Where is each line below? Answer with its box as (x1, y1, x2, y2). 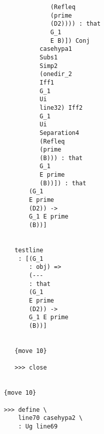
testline (14, 247, 43, 254)
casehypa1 (39, 45, 72, 53)
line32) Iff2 (39, 104, 83, 111)
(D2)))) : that (50, 20, 101, 28)
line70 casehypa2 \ (18, 414, 83, 422)
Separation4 (39, 129, 79, 136)
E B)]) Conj (50, 37, 90, 44)
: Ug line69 (18, 422, 58, 430)
